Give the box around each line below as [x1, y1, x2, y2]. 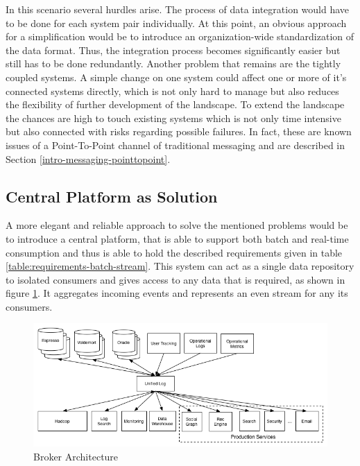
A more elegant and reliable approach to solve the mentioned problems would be [6, 218, 348, 232]
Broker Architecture [33, 449, 119, 463]
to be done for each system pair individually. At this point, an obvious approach [6, 15, 347, 30]
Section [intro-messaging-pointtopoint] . [6, 151, 171, 166]
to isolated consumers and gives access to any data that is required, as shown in [6, 272, 345, 286]
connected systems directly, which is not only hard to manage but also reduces [6, 83, 339, 98]
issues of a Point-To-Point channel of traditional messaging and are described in [6, 137, 345, 152]
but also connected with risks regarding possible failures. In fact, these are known [6, 124, 352, 139]
